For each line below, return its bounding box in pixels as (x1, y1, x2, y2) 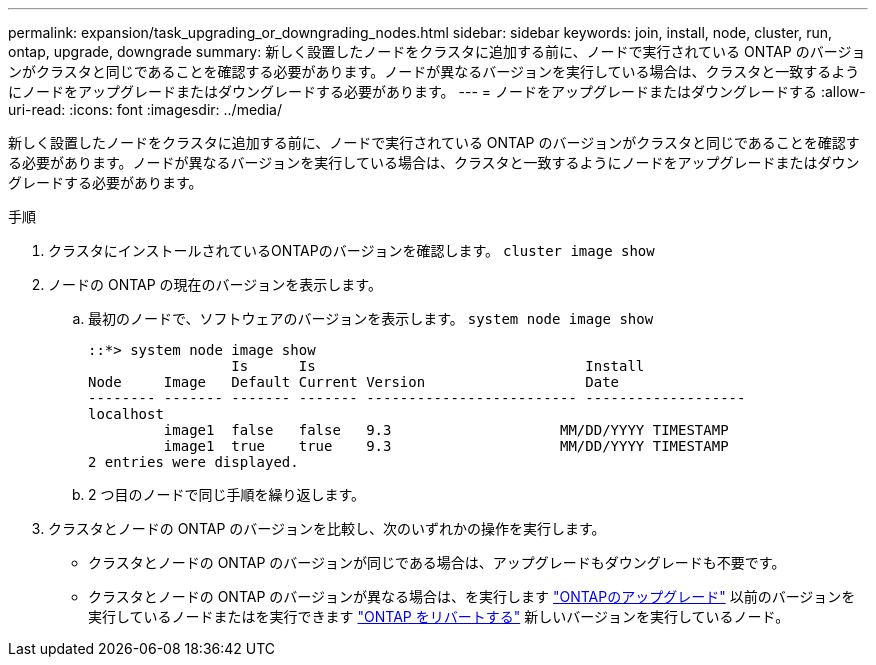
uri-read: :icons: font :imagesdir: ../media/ (8, 101, 282, 118)
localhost (88, 406, 164, 422)
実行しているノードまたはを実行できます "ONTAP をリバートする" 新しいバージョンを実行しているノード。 (88, 608, 790, 625)
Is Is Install (231, 358, 645, 374)
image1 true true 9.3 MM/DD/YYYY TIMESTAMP (163, 438, 729, 454)
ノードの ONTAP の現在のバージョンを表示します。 (48, 276, 382, 293)
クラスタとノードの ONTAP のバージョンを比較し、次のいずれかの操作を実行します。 (48, 520, 606, 537)
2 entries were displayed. (88, 454, 299, 470)
